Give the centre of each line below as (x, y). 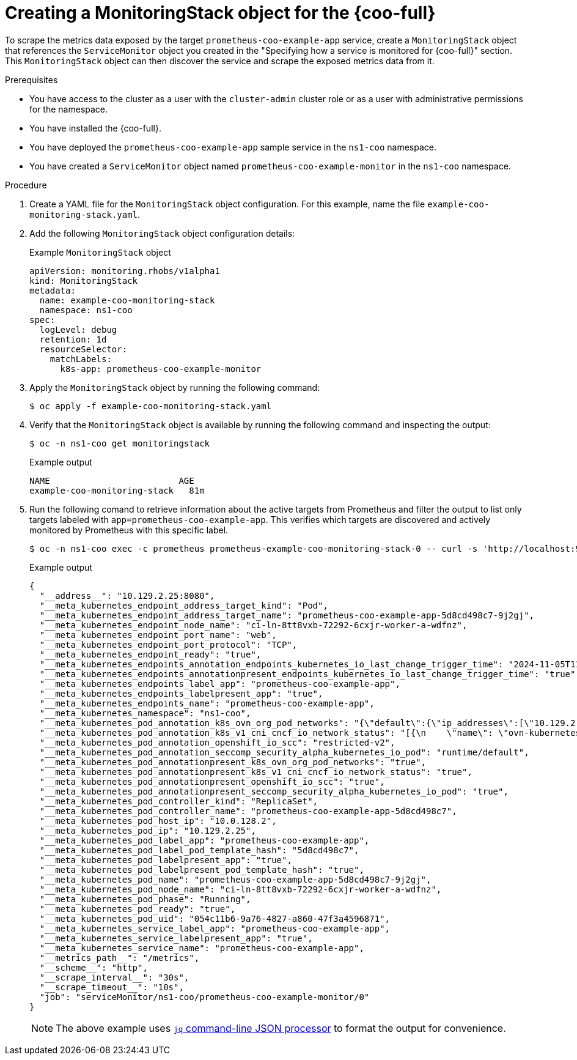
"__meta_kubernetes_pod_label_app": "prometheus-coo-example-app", (204, 840)
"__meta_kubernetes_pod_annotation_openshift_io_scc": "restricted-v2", (217, 742)
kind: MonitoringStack (84, 280)
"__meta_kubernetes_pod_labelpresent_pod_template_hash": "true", (202, 869)
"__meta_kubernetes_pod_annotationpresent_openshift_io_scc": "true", (212, 781)
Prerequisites (31, 80)
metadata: (53, 290)
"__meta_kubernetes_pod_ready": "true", (138, 909)
